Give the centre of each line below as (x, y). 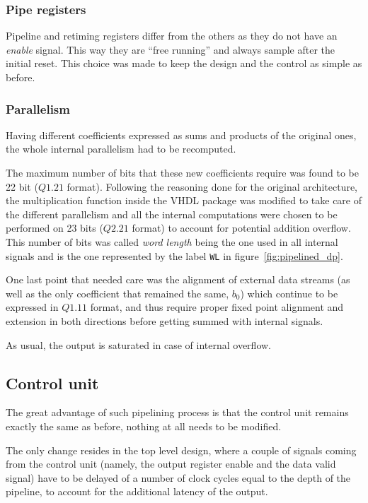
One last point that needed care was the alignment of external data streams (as (178, 279)
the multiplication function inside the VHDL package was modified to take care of (184, 200)
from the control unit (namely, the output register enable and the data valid (171, 464)
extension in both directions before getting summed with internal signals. (165, 321)
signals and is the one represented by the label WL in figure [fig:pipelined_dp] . (174, 255)
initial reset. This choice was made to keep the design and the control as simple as (184, 63)
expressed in (32, 307)
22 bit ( (22, 186)
